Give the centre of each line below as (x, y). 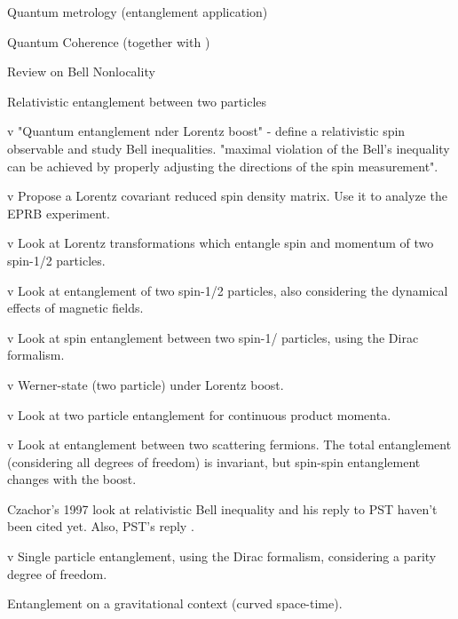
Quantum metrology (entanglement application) (138, 12)
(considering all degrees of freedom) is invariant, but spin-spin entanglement (214, 461)
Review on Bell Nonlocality (81, 71)
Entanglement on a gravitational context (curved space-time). (175, 603)
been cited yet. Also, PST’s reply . (101, 526)
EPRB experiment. (59, 213)
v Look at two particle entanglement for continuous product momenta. (199, 414)
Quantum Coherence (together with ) (109, 41)
